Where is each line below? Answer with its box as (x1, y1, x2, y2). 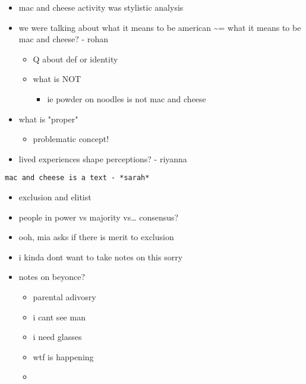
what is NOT (33, 73, 81, 85)
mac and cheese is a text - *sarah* (5, 174, 150, 182)
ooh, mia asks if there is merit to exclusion (18, 231, 174, 243)
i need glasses (33, 331, 82, 343)
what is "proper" (18, 112, 78, 125)
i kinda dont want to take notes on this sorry (18, 250, 183, 263)
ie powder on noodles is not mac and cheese (47, 92, 206, 105)
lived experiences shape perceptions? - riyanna (18, 152, 187, 165)
